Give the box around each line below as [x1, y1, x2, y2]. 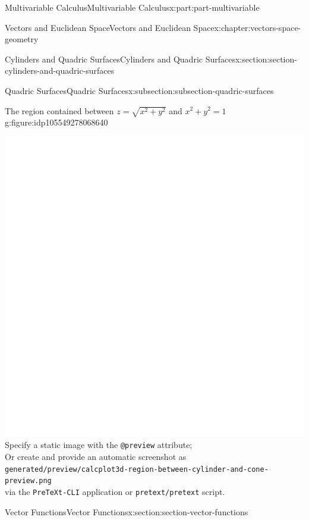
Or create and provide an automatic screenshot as [5, 450, 187, 463]
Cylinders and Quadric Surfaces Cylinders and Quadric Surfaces [5, 52, 235, 65]
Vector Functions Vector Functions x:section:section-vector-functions [5, 505, 248, 518]
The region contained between [5, 104, 114, 117]
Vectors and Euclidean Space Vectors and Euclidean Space [5, 21, 215, 33]
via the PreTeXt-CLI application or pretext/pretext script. [5, 485, 225, 498]
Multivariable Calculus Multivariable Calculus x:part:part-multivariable [5, 1, 260, 13]
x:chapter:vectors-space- [214, 21, 301, 33]
